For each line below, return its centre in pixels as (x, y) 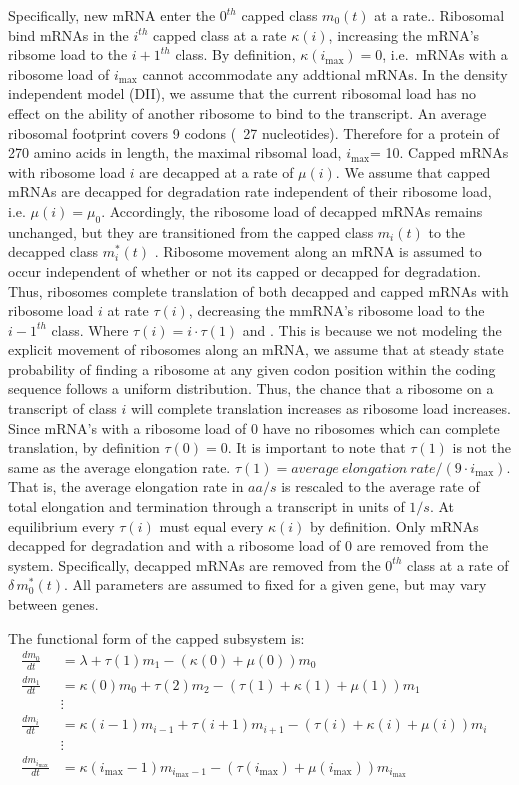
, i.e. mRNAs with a (445, 54)
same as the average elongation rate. (119, 466)
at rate (128, 310)
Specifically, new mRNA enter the (112, 15)
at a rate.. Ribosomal (439, 15)
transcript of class (62, 408)
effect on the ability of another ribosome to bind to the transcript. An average (247, 112)
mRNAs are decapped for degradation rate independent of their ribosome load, (250, 191)
